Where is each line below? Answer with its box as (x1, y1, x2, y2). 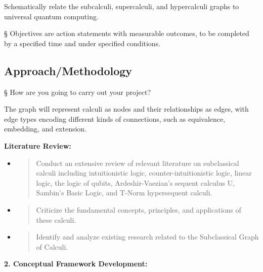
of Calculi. (36, 241, 68, 252)
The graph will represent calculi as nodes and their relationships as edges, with (4, 104, 249, 114)
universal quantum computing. (4, 11, 99, 21)
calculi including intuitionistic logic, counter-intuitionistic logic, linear (36, 167, 252, 178)
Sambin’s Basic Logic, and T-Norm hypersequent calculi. (36, 187, 212, 198)
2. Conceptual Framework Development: (4, 258, 148, 269)
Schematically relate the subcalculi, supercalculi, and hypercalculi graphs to (4, 1, 239, 11)
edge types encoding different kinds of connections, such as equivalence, (4, 113, 226, 124)
